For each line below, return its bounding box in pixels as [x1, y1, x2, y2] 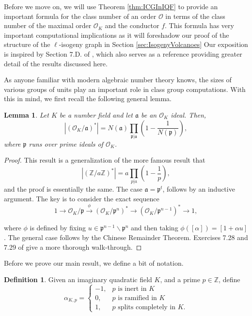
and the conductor [105, 20, 159, 30]
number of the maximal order [4, 20, 92, 30]
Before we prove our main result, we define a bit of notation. [4, 258, 184, 268]
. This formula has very [165, 20, 234, 30]
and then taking [131, 223, 178, 233]
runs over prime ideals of [29, 138, 103, 149]
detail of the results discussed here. [4, 58, 108, 68]
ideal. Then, [171, 109, 206, 120]
